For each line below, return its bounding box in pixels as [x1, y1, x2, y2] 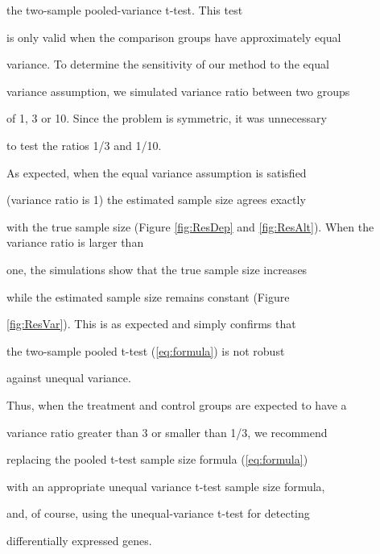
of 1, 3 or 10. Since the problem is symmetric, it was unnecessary [6, 110, 327, 127]
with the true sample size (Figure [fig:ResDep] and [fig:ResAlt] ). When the [6, 218, 374, 235]
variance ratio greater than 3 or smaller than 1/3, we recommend [6, 423, 328, 440]
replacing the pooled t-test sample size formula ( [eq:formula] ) [6, 451, 308, 468]
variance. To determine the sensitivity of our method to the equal [6, 56, 329, 73]
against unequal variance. [6, 369, 131, 386]
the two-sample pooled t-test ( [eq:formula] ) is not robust [6, 342, 285, 359]
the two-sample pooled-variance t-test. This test [6, 2, 243, 18]
